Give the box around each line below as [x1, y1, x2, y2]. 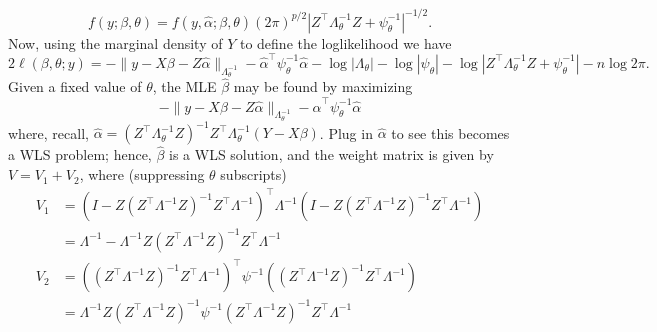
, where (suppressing [79, 164, 205, 185]
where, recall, [8, 122, 89, 143]
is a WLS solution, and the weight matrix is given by [169, 144, 494, 165]
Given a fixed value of [8, 76, 142, 97]
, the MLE [152, 76, 217, 97]
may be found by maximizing [233, 76, 413, 97]
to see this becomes [391, 122, 510, 143]
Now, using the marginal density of [8, 32, 223, 53]
